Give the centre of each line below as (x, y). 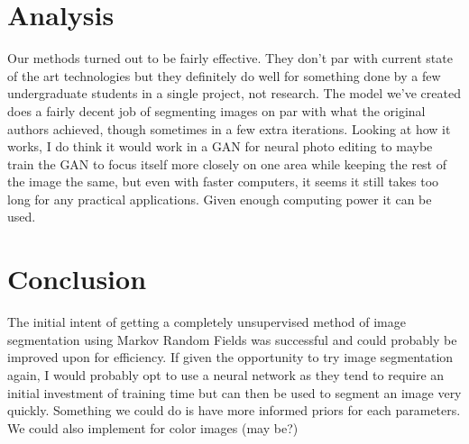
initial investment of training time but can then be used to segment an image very (234, 392)
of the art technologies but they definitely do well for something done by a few (224, 75)
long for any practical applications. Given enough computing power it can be (220, 199)
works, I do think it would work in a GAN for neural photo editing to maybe (220, 146)
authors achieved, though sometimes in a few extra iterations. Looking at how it (229, 128)
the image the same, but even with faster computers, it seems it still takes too (223, 181)
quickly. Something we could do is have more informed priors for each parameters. (234, 410)
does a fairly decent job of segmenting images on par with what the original (216, 110)
